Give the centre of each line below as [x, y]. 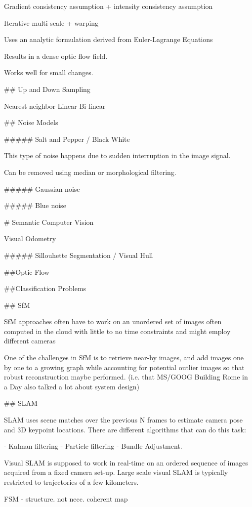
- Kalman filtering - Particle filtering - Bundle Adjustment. [93, 446]
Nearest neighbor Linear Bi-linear [55, 106]
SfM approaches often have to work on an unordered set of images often [113, 321]
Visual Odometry [30, 238]
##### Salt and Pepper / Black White [67, 139]
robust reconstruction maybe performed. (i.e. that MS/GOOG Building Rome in [126, 377]
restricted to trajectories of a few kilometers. [71, 482]
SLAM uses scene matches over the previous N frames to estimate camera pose [124, 420]
